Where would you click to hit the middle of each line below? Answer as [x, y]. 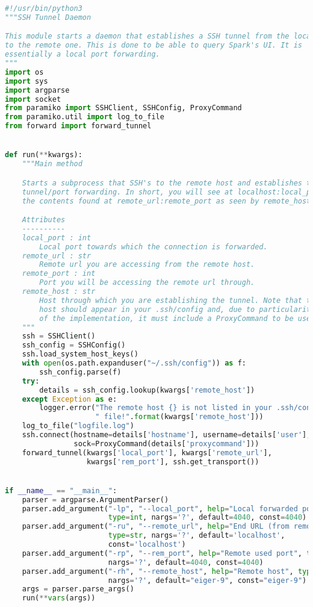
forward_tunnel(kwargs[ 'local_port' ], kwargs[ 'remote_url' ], [147, 453]
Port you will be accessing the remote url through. [147, 283]
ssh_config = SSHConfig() [74, 345]
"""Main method [52, 164]
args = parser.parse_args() [78, 589]
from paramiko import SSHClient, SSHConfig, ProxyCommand [123, 108]
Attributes [44, 220]
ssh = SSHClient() [59, 336]
